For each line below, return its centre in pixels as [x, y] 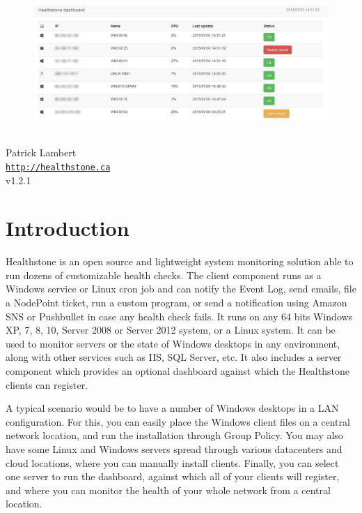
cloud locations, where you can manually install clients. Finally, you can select [172, 462]
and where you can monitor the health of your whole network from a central [168, 490]
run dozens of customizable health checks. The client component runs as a [164, 275]
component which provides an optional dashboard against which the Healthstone [178, 371]
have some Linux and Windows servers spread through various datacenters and [174, 449]
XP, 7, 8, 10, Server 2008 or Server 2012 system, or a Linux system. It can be [171, 330]
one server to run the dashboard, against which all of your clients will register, [173, 476]
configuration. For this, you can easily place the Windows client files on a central [178, 421]
